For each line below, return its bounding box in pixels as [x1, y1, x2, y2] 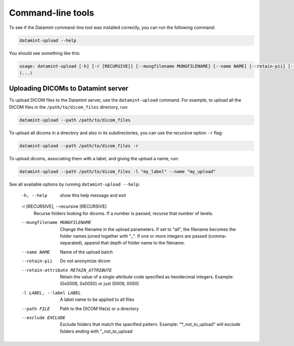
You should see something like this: [9, 50, 81, 56]
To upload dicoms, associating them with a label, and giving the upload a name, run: [9, 155, 179, 161]
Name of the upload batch [60, 249, 113, 255]
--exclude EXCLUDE [21, 315, 66, 321]
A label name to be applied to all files [60, 297, 135, 302]
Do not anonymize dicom [60, 258, 110, 264]
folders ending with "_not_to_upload [60, 328, 133, 334]
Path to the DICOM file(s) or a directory [60, 305, 139, 311]
